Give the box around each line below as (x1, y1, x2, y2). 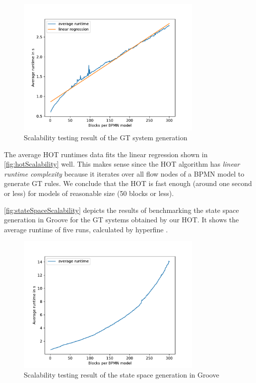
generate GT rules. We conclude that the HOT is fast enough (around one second (4, 178, 252, 189)
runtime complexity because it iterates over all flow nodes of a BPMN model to (4, 168, 245, 179)
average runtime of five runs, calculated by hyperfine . (4, 224, 168, 234)
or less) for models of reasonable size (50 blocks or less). (4, 188, 174, 198)
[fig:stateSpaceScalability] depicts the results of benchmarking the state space (4, 204, 239, 215)
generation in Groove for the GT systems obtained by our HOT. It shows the (4, 214, 239, 225)
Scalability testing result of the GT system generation (24, 132, 188, 142)
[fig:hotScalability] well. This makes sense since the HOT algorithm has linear (4, 159, 240, 169)
